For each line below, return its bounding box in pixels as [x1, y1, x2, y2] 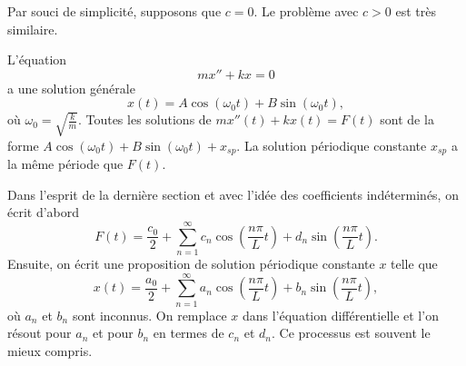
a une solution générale [7, 78, 135, 97]
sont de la [380, 110, 434, 129]
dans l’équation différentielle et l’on [242, 305, 439, 324]
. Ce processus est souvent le [272, 323, 431, 342]
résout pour [7, 323, 72, 342]
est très [395, 2, 436, 20]
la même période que [7, 154, 124, 173]
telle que [391, 253, 438, 272]
